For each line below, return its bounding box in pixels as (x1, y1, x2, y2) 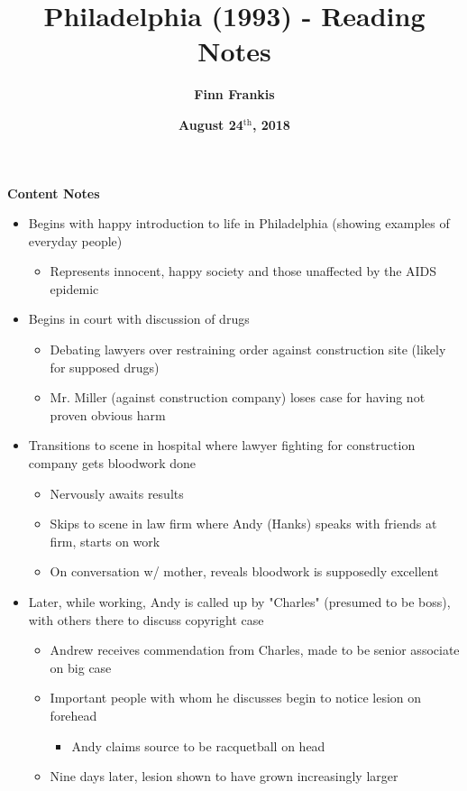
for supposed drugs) (50, 357, 160, 376)
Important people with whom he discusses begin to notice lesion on (50, 688, 422, 707)
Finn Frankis (194, 85, 275, 104)
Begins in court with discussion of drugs (28, 309, 250, 328)
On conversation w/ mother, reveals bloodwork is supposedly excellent (50, 562, 439, 581)
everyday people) (28, 231, 123, 250)
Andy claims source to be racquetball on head (71, 736, 325, 755)
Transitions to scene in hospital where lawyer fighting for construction (28, 436, 416, 455)
